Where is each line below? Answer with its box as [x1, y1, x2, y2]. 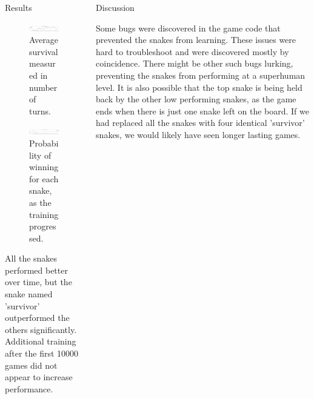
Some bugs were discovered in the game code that [96, 21, 281, 34]
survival [29, 45, 58, 58]
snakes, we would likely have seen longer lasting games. [96, 128, 301, 140]
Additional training [5, 335, 76, 348]
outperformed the [5, 311, 70, 324]
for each [29, 172, 59, 185]
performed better [5, 263, 68, 276]
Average [29, 33, 58, 46]
